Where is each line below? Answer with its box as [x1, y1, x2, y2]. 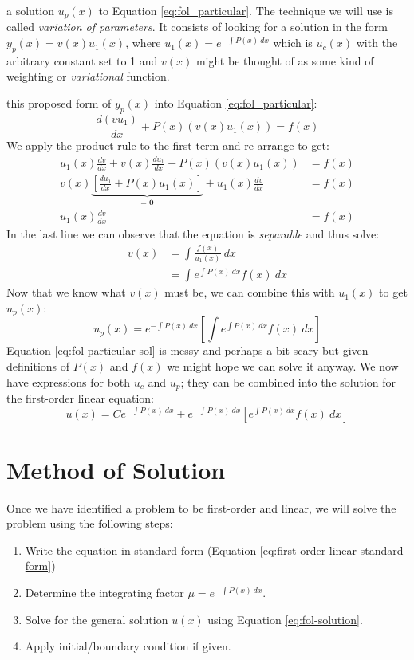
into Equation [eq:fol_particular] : [154, 95, 317, 112]
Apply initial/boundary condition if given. [25, 638, 231, 654]
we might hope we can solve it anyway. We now [167, 357, 399, 374]
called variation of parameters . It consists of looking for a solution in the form [6, 18, 388, 35]
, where [125, 34, 161, 51]
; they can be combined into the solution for [180, 373, 396, 390]
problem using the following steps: [6, 515, 173, 532]
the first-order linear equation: [6, 389, 154, 406]
